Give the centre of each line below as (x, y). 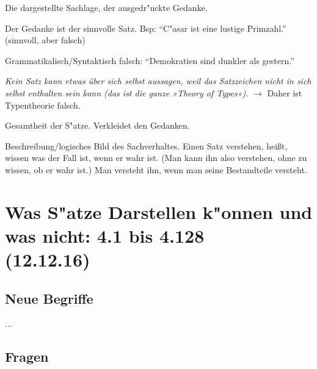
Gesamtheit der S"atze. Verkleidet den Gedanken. (97, 125)
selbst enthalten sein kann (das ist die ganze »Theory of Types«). (127, 92)
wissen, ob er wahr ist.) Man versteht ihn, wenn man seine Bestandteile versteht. (156, 169)
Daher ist (285, 92)
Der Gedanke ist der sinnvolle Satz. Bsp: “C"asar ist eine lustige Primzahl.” (146, 28)
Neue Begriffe (49, 298)
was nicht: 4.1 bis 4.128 (105, 235)
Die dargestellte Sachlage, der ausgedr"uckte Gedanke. (106, 7)
